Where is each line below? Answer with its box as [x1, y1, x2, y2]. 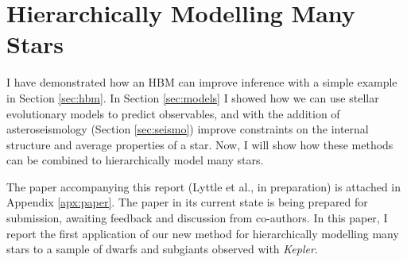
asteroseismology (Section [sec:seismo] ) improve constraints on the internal [6, 121, 369, 137]
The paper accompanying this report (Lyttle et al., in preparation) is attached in [6, 178, 401, 195]
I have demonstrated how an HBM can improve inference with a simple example [6, 74, 397, 91]
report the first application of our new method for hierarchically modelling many [6, 225, 399, 241]
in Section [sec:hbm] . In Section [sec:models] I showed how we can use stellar [6, 89, 379, 106]
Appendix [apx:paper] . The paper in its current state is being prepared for [6, 194, 368, 210]
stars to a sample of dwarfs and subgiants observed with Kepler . [6, 241, 318, 257]
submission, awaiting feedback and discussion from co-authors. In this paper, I [6, 210, 388, 226]
